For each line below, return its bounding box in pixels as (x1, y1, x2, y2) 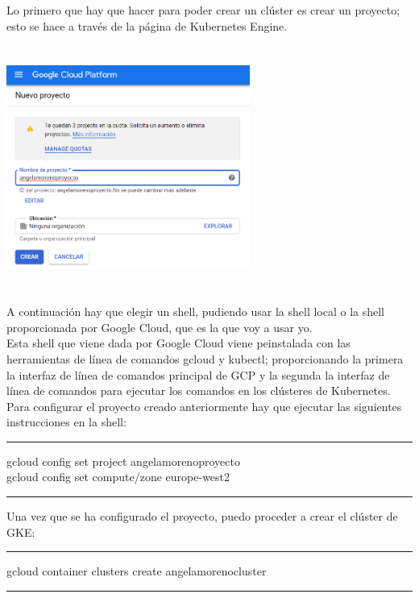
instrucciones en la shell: (6, 413, 127, 430)
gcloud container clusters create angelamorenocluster (6, 563, 267, 579)
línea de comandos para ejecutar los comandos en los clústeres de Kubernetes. (6, 382, 391, 399)
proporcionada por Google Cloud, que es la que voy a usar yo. (6, 318, 313, 335)
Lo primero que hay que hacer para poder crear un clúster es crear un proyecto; (6, 2, 400, 18)
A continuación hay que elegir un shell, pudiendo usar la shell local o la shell (6, 303, 385, 320)
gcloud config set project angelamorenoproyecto (6, 452, 240, 469)
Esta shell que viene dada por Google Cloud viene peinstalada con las (6, 334, 351, 351)
